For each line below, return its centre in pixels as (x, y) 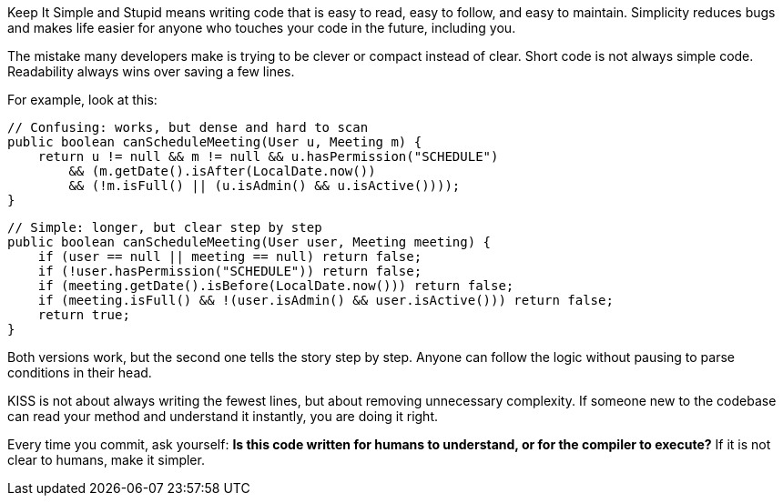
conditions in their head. (80, 372)
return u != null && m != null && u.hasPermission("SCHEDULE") (268, 156)
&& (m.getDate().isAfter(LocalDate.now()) (222, 171)
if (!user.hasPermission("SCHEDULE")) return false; (230, 271)
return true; (84, 315)
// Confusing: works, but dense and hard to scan (188, 127)
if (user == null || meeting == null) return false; (230, 257)
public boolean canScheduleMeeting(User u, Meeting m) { (215, 142)
